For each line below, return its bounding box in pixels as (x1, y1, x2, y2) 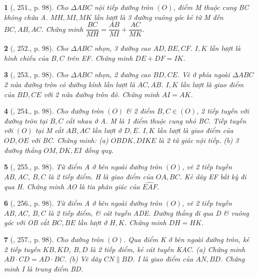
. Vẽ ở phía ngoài (177, 69, 230, 80)
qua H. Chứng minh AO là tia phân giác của (4, 181, 140, 191)
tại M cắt (35, 125, 64, 136)
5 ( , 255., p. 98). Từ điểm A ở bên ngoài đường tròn (4, 161, 162, 172)
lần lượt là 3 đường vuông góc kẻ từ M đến (94, 11, 224, 22)
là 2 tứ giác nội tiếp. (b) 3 (158, 135, 239, 145)
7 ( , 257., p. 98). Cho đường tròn (4, 234, 104, 244)
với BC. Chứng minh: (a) (31, 135, 109, 145)
